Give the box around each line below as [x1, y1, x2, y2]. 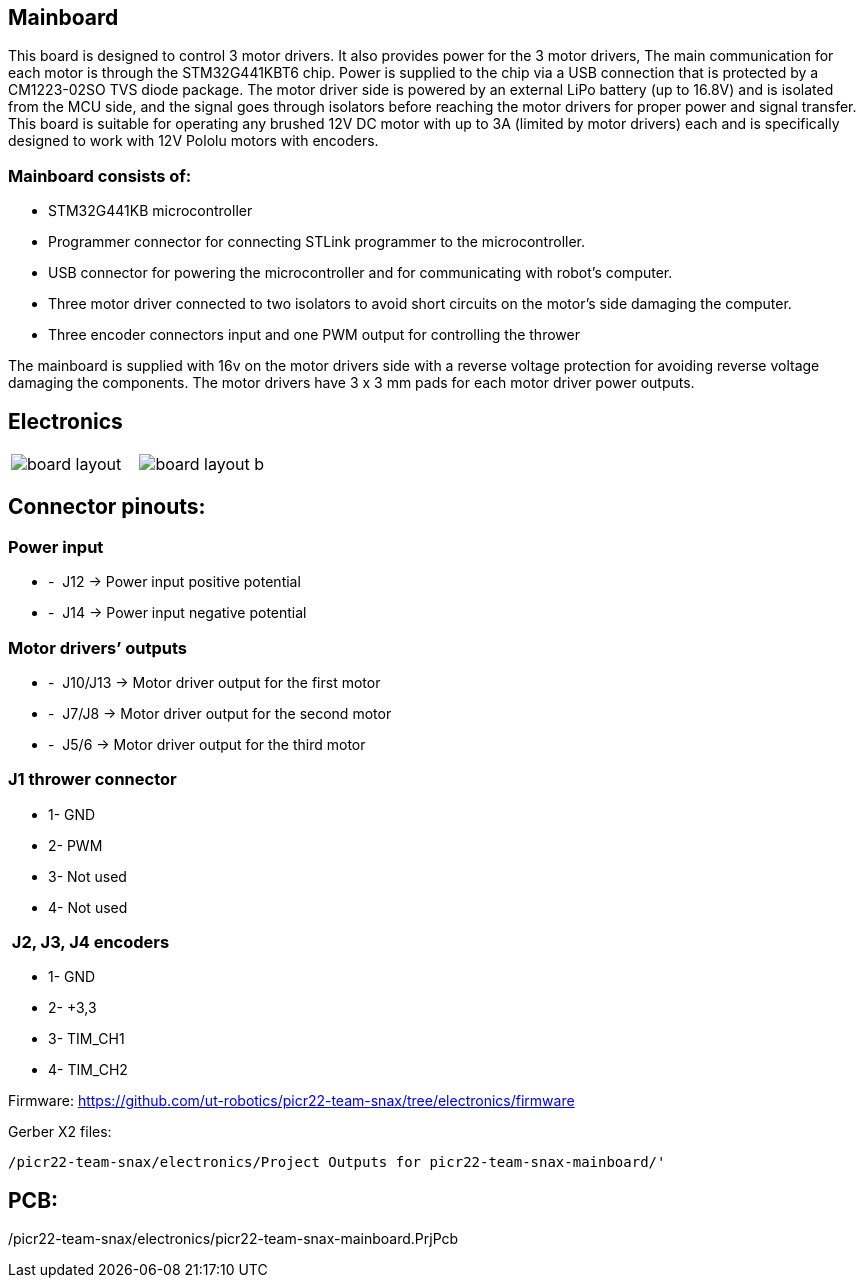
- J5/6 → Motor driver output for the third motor [48, 735, 366, 753]
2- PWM [48, 836, 103, 854]
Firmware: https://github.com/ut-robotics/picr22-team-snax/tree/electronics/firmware [8, 1092, 575, 1110]
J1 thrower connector [8, 769, 177, 790]
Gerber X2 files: [8, 1123, 112, 1141]
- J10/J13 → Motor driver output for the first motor [48, 673, 381, 691]
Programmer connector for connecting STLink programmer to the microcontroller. [48, 233, 586, 251]
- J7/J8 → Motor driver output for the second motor [48, 704, 392, 722]
